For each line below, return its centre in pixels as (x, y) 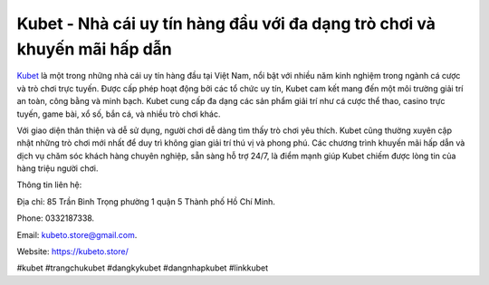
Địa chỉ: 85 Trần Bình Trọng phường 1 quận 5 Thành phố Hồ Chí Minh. (146, 201)
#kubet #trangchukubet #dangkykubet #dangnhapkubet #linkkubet (143, 268)
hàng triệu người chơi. (58, 168)
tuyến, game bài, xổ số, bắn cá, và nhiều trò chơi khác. (119, 114)
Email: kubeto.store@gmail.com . (77, 234)
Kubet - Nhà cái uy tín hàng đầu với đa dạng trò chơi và (226, 24)
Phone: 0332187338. (56, 218)
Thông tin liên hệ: (49, 185)
